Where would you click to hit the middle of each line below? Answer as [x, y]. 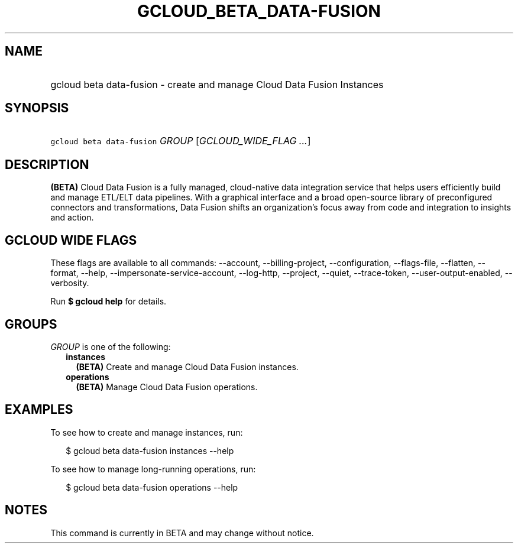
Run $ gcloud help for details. [109, 301]
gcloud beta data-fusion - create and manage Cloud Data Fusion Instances [217, 84]
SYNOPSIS [37, 108]
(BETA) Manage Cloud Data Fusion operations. [167, 387]
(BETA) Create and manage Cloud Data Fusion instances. [187, 367]
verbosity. [70, 283]
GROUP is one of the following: [111, 346]
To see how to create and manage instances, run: [147, 432]
